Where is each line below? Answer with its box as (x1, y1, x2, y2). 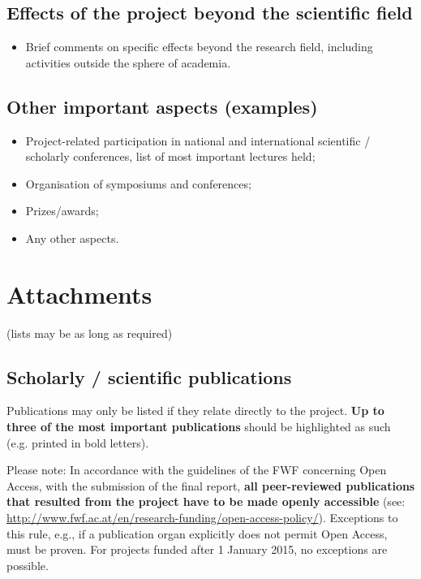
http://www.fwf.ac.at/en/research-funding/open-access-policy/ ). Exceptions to (6, 509, 398, 526)
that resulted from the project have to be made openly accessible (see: (6, 493, 406, 510)
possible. (6, 556, 49, 573)
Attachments (6, 277, 153, 310)
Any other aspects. (25, 229, 119, 246)
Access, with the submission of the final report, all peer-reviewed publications (6, 477, 415, 494)
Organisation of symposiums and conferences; (25, 175, 251, 192)
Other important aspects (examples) (6, 93, 318, 119)
